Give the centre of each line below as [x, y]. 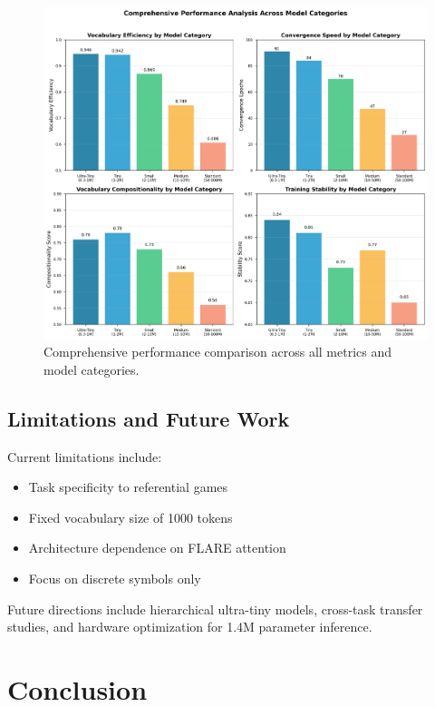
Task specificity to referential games [128, 487]
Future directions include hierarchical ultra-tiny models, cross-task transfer [215, 609]
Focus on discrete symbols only [115, 578]
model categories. [92, 369]
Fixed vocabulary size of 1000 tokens [130, 517]
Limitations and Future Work [149, 418]
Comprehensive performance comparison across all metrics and [218, 352]
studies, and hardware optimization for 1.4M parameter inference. [190, 627]
